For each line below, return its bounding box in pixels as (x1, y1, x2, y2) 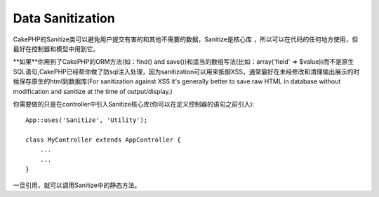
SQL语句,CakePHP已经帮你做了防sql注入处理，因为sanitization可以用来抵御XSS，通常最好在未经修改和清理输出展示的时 (13, 67, 360, 76)
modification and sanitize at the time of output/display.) (13, 87, 173, 95)
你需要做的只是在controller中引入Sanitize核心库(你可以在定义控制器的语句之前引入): (13, 100, 255, 108)
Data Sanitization (13, 11, 115, 26)
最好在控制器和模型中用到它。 (13, 44, 100, 53)
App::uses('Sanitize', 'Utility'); (25, 116, 148, 124)
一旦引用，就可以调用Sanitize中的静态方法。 (13, 181, 141, 189)
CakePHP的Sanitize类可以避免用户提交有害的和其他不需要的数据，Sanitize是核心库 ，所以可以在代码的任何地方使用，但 (13, 35, 359, 43)
